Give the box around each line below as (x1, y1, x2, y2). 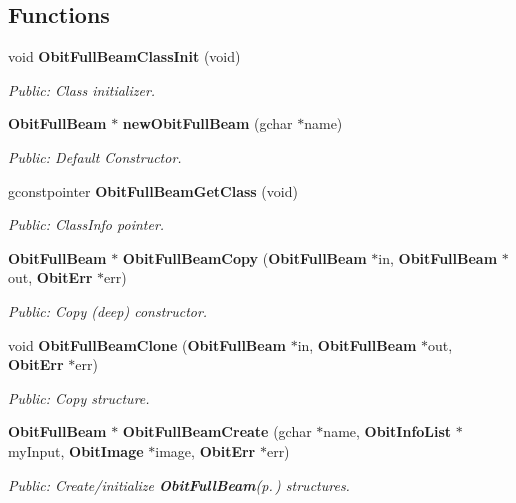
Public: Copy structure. (8, 387, 150, 408)
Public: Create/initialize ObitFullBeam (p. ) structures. (8, 474, 350, 495)
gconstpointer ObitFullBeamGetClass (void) (8, 180, 298, 201)
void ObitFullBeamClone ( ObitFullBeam (8, 334, 286, 355)
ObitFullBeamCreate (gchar (122, 421, 312, 442)
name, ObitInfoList (323, 421, 452, 442)
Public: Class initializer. (8, 79, 156, 100)
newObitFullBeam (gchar (122, 113, 293, 134)
